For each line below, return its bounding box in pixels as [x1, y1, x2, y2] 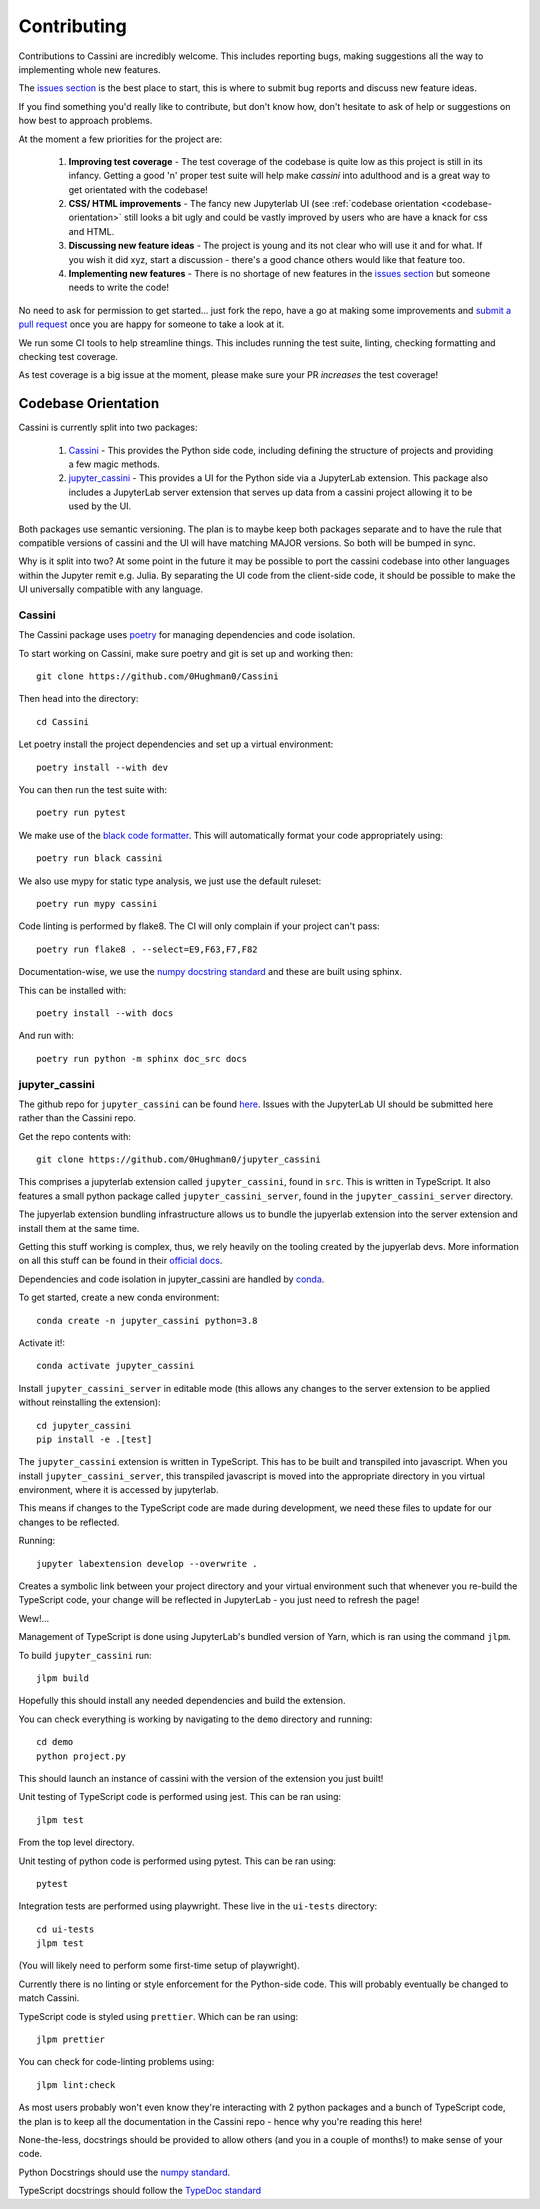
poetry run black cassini [36, 853, 164, 864]
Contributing [18, 15, 127, 37]
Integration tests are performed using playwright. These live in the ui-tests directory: [18, 1900, 378, 1912]
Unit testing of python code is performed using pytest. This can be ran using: [18, 1855, 337, 1867]
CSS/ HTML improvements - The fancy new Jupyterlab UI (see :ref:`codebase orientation [68, 198, 440, 210]
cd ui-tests [36, 1923, 95, 1935]
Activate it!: [18, 1336, 65, 1349]
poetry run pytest [36, 807, 127, 819]
